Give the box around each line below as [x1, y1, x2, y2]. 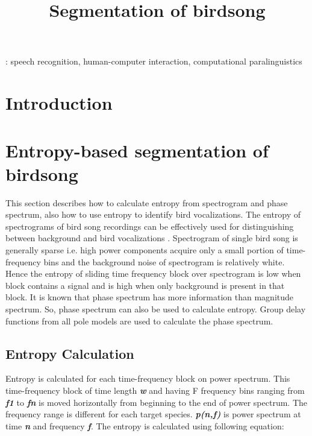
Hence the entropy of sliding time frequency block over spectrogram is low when [5, 267, 301, 280]
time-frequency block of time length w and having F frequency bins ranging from [5, 384, 305, 396]
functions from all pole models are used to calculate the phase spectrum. [5, 314, 273, 327]
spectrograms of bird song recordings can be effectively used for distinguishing [5, 220, 294, 232]
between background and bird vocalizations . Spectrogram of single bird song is [5, 232, 298, 244]
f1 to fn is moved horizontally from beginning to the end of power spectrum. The [5, 396, 308, 408]
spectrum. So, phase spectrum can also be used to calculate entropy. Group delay [5, 303, 306, 315]
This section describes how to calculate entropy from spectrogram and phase [5, 196, 288, 209]
